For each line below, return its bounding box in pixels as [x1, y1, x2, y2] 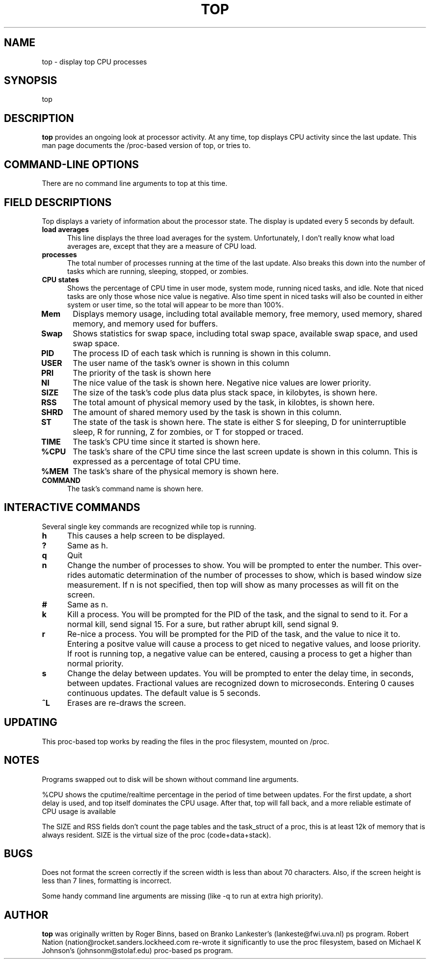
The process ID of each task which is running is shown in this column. [73, 348, 331, 358]
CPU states [42, 275, 79, 284]
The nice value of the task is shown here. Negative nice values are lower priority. [73, 377, 371, 388]
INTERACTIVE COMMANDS [4, 501, 140, 514]
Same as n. [67, 599, 108, 609]
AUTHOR [4, 908, 49, 921]
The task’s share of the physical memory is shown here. [73, 466, 279, 476]
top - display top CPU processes [42, 57, 147, 66]
